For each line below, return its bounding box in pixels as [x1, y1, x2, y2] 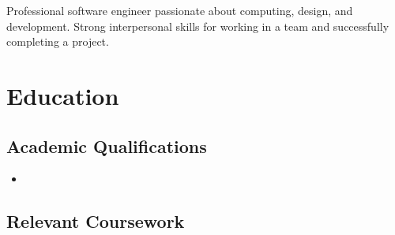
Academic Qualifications [6, 133, 207, 158]
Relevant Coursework [6, 209, 185, 233]
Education [6, 79, 119, 111]
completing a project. [6, 33, 109, 50]
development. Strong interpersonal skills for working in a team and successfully [6, 17, 389, 34]
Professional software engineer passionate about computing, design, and [6, 2, 353, 18]
